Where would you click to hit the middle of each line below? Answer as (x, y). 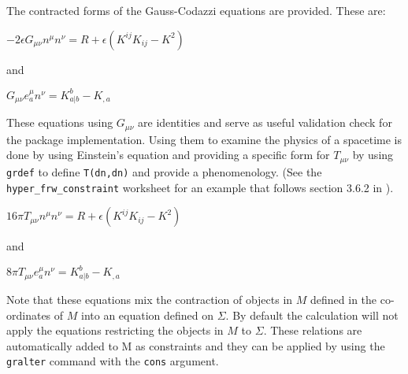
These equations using (60, 122)
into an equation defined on (147, 315)
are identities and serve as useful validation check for (265, 122)
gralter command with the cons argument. (113, 361)
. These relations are (313, 330)
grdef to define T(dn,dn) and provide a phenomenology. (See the (164, 171)
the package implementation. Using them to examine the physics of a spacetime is (204, 139)
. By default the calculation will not (312, 315)
